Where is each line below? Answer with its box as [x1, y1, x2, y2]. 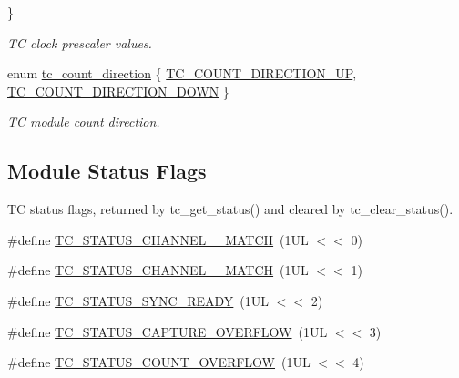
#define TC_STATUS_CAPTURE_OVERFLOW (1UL [7, 322, 328, 341]
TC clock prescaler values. [7, 33, 152, 52]
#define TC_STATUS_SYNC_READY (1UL [7, 291, 270, 310]
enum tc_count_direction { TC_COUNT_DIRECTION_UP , [7, 64, 357, 83]
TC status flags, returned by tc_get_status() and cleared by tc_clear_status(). [7, 199, 454, 219]
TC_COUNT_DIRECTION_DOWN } [7, 81, 229, 100]
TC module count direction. [7, 112, 160, 131]
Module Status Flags [7, 157, 207, 185]
